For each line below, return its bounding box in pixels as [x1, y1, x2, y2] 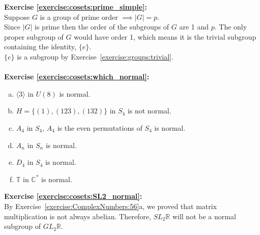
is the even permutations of [57, 122, 142, 133]
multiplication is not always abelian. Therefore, [4, 211, 151, 221]
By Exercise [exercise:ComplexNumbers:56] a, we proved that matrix [4, 200, 217, 211]
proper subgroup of [4, 31, 64, 42]
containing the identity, [4, 41, 76, 52]
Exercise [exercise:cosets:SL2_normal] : [4, 191, 142, 201]
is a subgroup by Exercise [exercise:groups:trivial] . [17, 51, 174, 62]
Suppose [4, 11, 30, 22]
